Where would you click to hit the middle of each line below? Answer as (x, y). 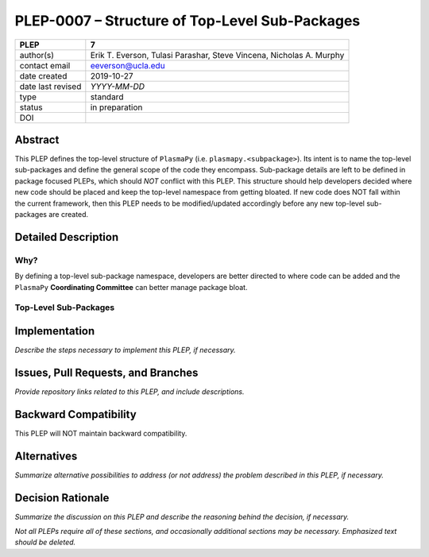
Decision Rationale (62, 498)
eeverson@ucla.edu (128, 65)
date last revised (50, 86)
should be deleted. (45, 542)
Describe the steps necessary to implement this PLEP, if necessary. (125, 350)
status (31, 107)
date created (43, 75)
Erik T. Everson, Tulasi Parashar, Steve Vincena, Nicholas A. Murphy (217, 55)
